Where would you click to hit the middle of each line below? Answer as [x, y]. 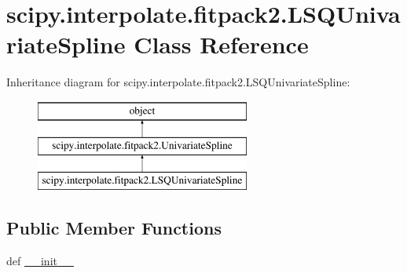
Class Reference [221, 44]
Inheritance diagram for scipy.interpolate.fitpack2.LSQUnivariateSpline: [178, 82]
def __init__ [40, 261]
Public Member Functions [114, 228]
